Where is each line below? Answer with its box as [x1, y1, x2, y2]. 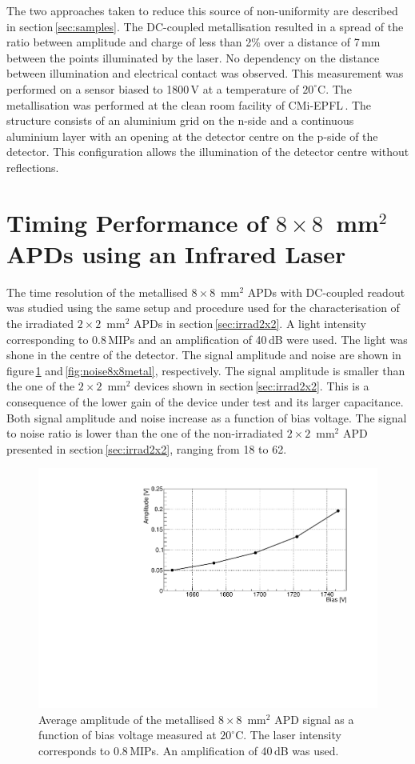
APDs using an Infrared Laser [6, 237, 346, 270]
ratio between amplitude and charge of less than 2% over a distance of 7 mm [6, 34, 381, 50]
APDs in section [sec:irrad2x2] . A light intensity [134, 315, 366, 332]
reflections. [6, 158, 59, 175]
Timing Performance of [6, 206, 268, 238]
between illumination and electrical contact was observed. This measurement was [6, 65, 404, 82]
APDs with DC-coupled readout [247, 283, 405, 300]
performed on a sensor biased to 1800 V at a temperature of [6, 80, 299, 97]
